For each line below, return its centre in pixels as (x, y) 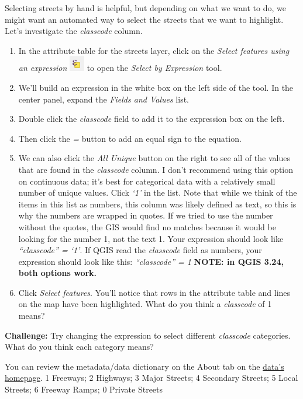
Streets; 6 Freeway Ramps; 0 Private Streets (84, 389)
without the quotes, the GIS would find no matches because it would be (147, 226)
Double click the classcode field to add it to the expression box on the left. (151, 119)
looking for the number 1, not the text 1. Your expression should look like (151, 238)
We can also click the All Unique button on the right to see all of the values (154, 158)
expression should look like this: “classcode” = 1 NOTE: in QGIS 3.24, (151, 261)
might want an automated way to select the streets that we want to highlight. (144, 19)
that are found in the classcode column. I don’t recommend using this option (156, 169)
